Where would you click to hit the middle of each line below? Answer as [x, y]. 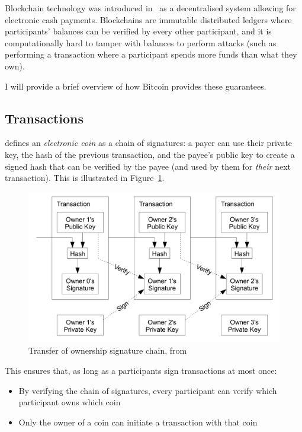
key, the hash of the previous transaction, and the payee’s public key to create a [150, 154]
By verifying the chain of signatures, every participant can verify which [148, 390]
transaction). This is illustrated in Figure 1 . [85, 178]
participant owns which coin [70, 402]
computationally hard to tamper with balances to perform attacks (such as [141, 42]
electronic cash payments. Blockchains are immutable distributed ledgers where [148, 19]
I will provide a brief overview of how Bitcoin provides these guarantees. [136, 86]
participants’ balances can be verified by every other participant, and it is [138, 31]
